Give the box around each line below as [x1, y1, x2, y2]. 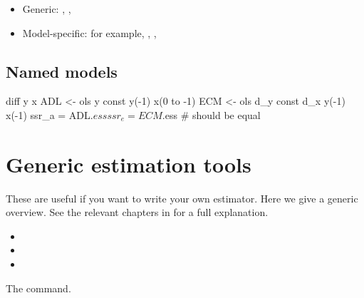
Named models [6, 60, 118, 82]
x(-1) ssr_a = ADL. [6, 107, 93, 122]
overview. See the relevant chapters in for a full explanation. [6, 205, 269, 220]
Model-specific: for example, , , [22, 25, 157, 40]
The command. [6, 280, 71, 295]
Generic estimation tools [6, 149, 251, 178]
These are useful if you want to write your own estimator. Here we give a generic [6, 190, 358, 205]
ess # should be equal [165, 107, 261, 122]
